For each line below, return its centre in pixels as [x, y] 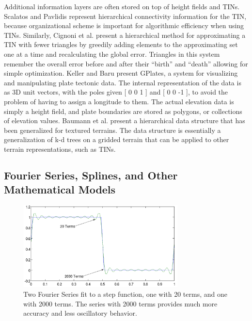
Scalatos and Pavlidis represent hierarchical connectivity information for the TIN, [125, 16]
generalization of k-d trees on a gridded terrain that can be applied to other [117, 139]
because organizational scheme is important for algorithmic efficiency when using [124, 25]
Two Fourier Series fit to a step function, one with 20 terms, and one [125, 294]
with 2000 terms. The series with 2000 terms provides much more [120, 303]
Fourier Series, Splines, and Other [91, 175]
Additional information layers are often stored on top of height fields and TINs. [122, 6]
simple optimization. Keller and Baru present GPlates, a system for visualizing [121, 73]
